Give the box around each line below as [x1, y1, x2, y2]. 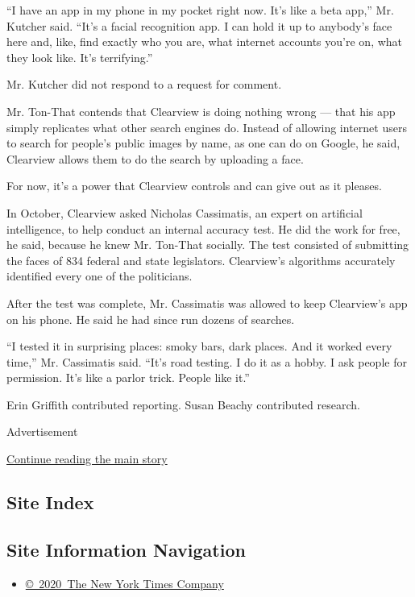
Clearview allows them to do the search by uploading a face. [6, 150, 304, 167]
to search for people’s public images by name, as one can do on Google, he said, [6, 135, 400, 151]
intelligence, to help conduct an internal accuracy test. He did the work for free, [6, 220, 400, 237]
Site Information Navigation [6, 537, 246, 562]
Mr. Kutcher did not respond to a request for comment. [6, 76, 282, 93]
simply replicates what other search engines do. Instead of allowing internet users [6, 118, 407, 135]
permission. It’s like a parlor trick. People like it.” [6, 369, 250, 386]
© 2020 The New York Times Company [25, 574, 224, 591]
